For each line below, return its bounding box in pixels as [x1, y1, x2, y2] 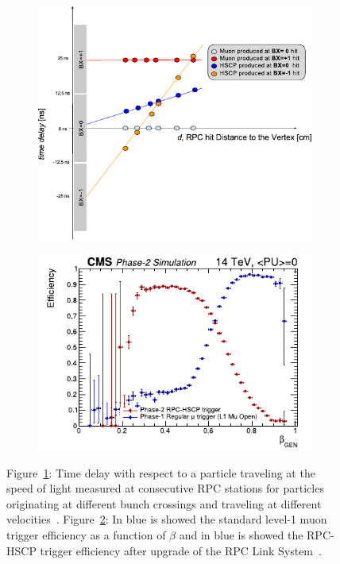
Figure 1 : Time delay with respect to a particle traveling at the [6, 464, 315, 481]
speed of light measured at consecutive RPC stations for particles [6, 480, 324, 496]
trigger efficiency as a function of [6, 527, 166, 543]
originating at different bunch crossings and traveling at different [6, 495, 322, 512]
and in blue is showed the [179, 527, 303, 543]
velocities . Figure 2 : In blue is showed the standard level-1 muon [6, 511, 327, 527]
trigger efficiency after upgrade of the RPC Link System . [40, 542, 322, 558]
